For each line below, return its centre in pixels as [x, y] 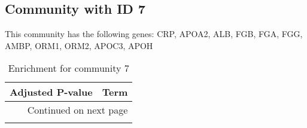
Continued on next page [77, 110]
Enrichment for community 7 [69, 68]
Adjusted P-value [51, 92]
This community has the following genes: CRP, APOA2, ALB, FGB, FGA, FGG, [154, 34]
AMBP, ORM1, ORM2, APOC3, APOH [79, 45]
